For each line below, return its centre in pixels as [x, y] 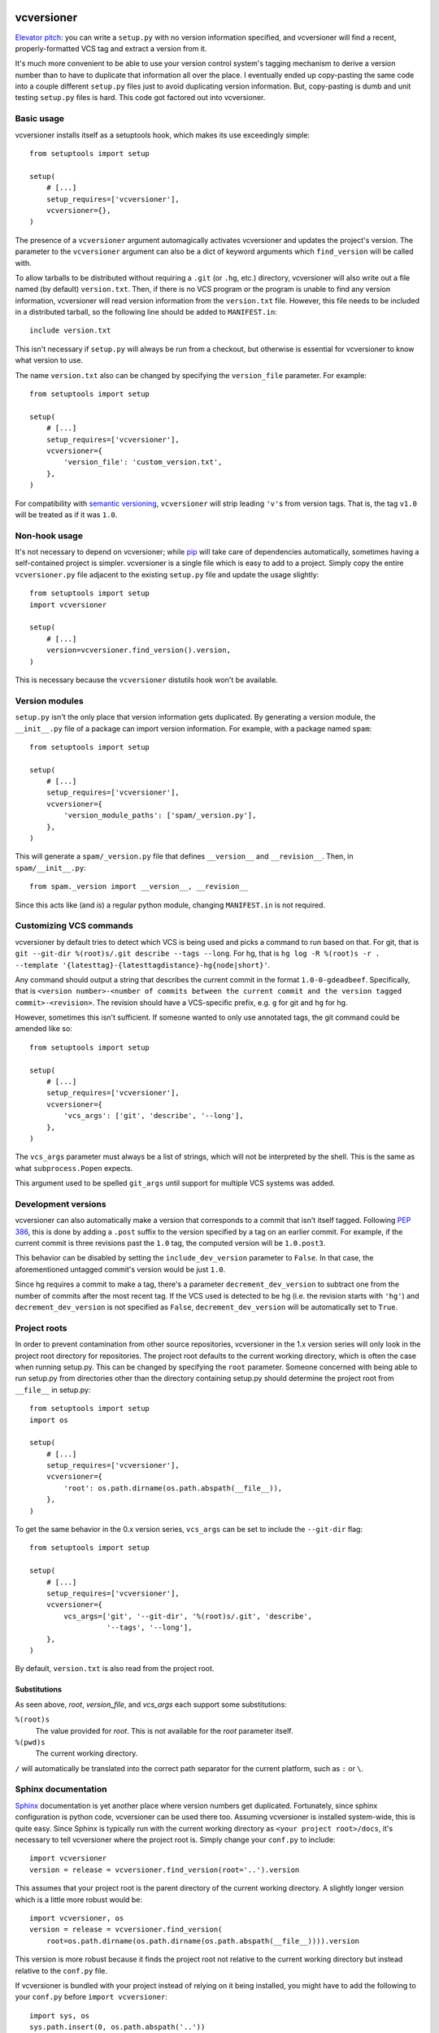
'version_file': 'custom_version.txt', [143, 462]
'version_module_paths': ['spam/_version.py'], [160, 816]
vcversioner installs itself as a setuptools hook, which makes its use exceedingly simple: [163, 135]
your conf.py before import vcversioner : [91, 1997]
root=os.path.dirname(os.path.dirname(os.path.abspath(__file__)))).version [203, 1941]
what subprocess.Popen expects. [74, 1168]
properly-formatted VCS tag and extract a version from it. [111, 48]
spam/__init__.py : [50, 868]
